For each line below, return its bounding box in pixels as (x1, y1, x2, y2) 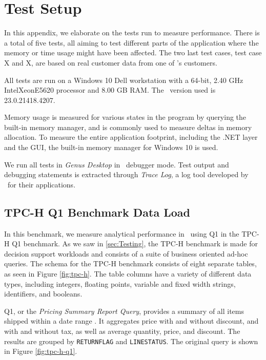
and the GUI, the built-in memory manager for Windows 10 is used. (4, 142, 218, 153)
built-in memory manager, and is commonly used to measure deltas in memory (4, 121, 252, 132)
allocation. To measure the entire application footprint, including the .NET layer (4, 132, 258, 142)
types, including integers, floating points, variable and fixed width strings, (4, 278, 236, 289)
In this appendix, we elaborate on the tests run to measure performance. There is (4, 27, 260, 38)
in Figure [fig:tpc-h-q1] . (4, 346, 77, 356)
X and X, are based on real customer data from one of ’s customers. (4, 57, 217, 68)
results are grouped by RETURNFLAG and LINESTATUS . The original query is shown (4, 335, 258, 346)
